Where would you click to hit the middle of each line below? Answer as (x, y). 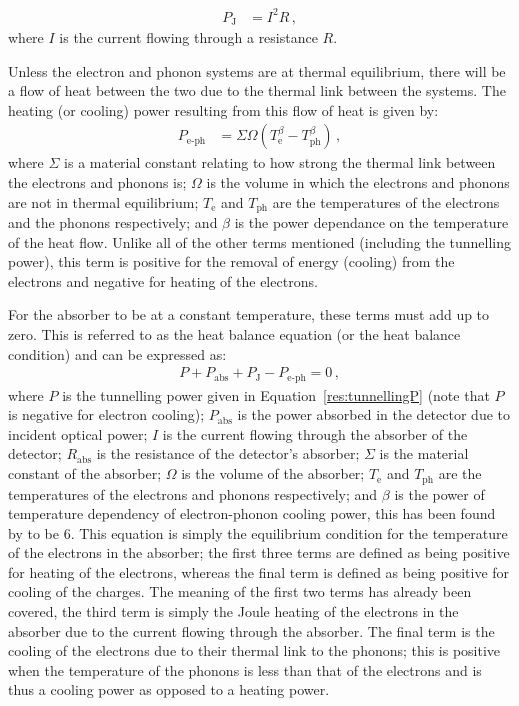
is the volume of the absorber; (273, 473)
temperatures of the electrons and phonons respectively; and (193, 493)
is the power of (439, 493)
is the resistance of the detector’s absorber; (228, 453)
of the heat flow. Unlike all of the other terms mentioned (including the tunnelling (260, 241)
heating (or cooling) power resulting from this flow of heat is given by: (223, 109)
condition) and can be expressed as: (117, 353)
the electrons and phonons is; (97, 181)
